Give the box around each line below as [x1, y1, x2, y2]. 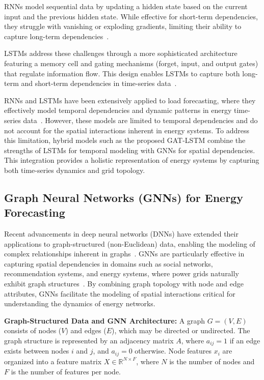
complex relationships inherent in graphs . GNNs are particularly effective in [4, 248, 245, 259]
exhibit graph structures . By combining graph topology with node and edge [4, 278, 244, 289]
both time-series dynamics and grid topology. [4, 164, 145, 175]
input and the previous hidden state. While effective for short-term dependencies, [4, 11, 258, 21]
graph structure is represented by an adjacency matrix [4, 335, 174, 346]
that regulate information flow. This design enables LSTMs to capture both [4, 68, 240, 78]
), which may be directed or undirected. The [112, 325, 250, 336]
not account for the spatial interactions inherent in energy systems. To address [4, 125, 249, 135]
